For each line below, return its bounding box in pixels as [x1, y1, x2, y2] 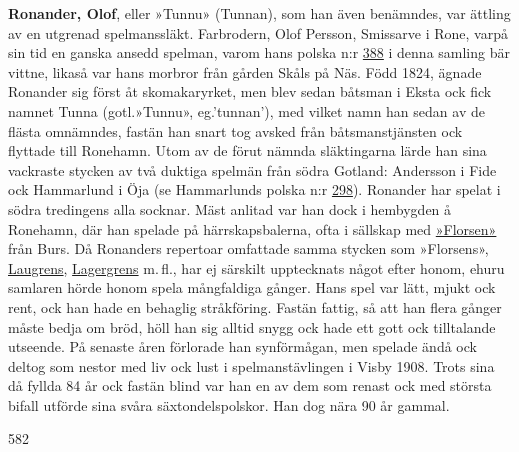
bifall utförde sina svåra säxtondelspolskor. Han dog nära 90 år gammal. [8, 394, 450, 415]
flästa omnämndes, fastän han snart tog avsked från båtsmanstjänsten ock [8, 120, 463, 141]
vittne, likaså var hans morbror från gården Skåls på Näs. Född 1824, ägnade [8, 61, 482, 82]
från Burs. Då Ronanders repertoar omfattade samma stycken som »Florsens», [8, 238, 489, 259]
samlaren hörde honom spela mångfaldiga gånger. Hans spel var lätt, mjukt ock [8, 277, 496, 298]
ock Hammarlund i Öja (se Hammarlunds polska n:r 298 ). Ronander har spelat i [8, 179, 501, 200]
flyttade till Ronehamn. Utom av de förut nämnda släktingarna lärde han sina [8, 140, 487, 161]
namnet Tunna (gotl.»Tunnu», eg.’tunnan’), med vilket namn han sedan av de [8, 100, 485, 121]
